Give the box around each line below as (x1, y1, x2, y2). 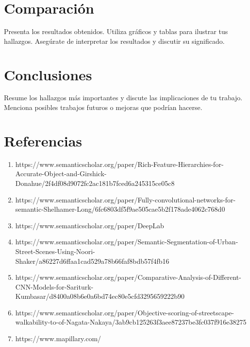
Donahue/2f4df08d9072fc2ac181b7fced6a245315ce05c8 (15, 178, 175, 188)
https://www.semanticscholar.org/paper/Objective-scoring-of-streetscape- (15, 307, 234, 317)
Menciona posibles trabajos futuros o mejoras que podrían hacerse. (4, 102, 202, 112)
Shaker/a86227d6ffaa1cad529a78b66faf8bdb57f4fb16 (15, 256, 169, 266)
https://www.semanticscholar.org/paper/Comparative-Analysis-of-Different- (15, 272, 241, 282)
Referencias (4, 130, 83, 150)
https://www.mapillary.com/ (15, 333, 101, 344)
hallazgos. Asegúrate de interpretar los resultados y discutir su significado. (4, 36, 225, 46)
